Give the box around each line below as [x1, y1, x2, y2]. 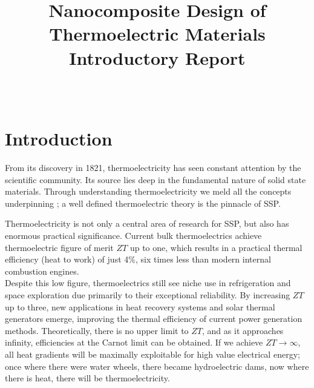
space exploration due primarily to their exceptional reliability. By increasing [5, 288, 290, 301]
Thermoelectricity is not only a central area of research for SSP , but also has [5, 217, 289, 230]
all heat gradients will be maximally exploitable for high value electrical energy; [5, 347, 300, 360]
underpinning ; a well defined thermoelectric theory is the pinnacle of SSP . [5, 196, 281, 209]
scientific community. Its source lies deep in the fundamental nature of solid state [5, 173, 306, 186]
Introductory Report [69, 45, 246, 70]
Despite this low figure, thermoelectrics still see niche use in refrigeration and [5, 276, 291, 289]
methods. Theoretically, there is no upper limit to [5, 324, 189, 336]
